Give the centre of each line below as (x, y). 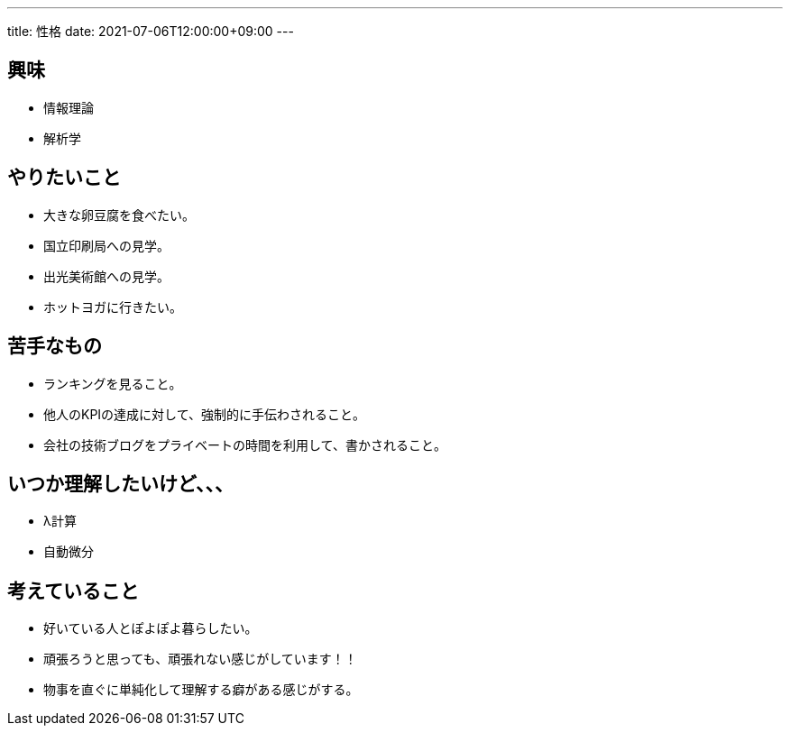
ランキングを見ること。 (113, 383)
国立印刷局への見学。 (106, 245)
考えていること (73, 591)
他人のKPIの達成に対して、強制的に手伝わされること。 (204, 414)
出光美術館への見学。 (106, 276)
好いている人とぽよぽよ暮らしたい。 (151, 628)
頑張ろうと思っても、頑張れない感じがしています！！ (200, 659)
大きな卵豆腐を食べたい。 (119, 215)
